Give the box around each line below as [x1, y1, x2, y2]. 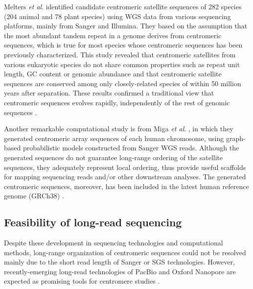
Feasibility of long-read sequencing [4, 215, 182, 230]
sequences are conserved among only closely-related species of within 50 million [4, 78, 241, 88]
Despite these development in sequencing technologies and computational [4, 238, 223, 248]
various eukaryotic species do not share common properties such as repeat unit [4, 59, 240, 69]
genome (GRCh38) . [4, 191, 64, 201]
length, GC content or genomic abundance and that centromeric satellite [4, 69, 222, 79]
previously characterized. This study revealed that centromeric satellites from [4, 49, 236, 59]
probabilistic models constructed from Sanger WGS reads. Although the [23, 143, 239, 153]
